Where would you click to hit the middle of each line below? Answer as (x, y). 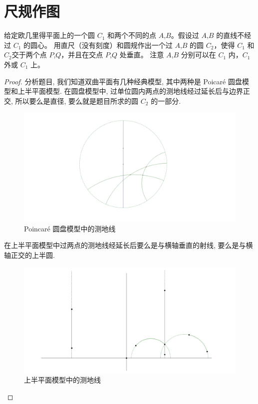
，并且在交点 (82, 55)
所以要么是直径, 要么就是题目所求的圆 (77, 101)
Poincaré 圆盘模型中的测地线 (70, 228)
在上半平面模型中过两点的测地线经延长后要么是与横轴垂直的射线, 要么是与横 (129, 245)
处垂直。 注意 (142, 55)
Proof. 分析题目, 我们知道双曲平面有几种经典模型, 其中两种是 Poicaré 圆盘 (123, 81)
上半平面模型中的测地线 (62, 380)
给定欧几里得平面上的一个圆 (49, 35)
